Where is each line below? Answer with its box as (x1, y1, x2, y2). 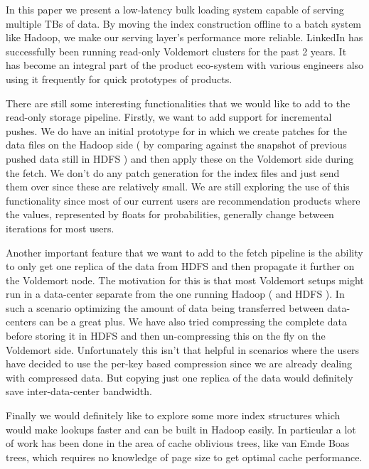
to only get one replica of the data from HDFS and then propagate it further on (6, 259, 355, 274)
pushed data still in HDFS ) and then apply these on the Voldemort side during (6, 151, 354, 166)
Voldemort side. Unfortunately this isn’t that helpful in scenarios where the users (6, 342, 359, 357)
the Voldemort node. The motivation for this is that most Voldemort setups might (6, 272, 364, 287)
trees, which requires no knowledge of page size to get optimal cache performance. (6, 449, 363, 464)
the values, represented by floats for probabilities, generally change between (6, 207, 334, 222)
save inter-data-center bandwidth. (6, 384, 152, 399)
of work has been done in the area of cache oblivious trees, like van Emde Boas (6, 436, 350, 451)
